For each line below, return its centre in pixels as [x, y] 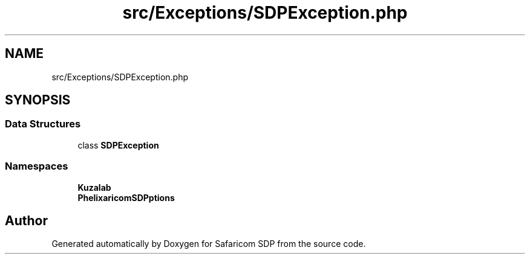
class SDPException [118, 145]
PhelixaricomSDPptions [126, 197]
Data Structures [43, 124]
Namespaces [37, 166]
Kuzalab [94, 187]
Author [26, 220]
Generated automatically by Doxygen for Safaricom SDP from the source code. [209, 244]
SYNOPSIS [38, 100]
